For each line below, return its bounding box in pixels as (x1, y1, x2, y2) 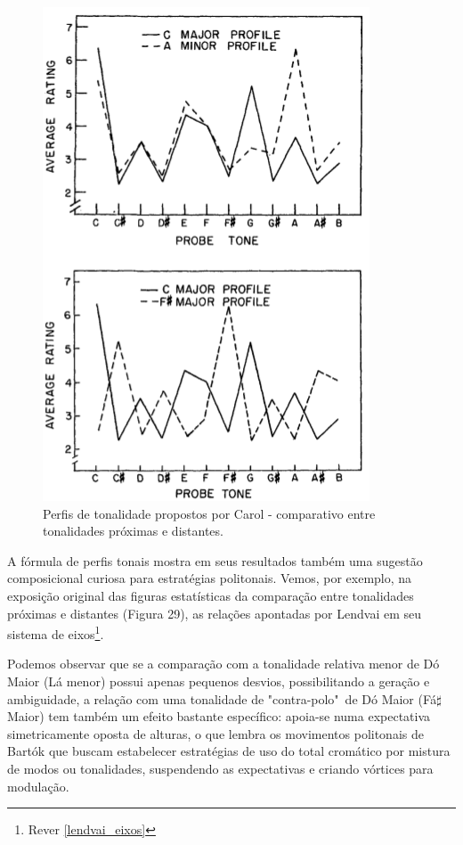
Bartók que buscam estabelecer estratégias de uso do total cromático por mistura (7, 742, 451, 760)
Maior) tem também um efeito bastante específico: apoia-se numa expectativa (7, 707, 431, 726)
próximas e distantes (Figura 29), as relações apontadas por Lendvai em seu (7, 603, 421, 622)
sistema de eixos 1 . (7, 622, 104, 643)
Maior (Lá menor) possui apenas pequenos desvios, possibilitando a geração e (7, 672, 430, 690)
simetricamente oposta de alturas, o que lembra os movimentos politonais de (7, 724, 424, 742)
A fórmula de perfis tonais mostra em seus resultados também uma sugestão (7, 551, 423, 570)
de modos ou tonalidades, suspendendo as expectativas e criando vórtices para (7, 759, 434, 777)
